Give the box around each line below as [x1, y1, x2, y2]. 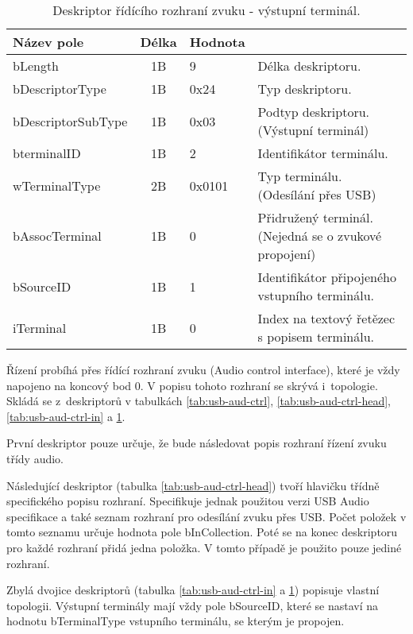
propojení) [257, 245, 316, 263]
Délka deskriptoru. [257, 56, 361, 75]
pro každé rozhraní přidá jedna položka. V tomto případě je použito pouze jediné [6, 539, 402, 555]
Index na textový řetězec [257, 309, 396, 327]
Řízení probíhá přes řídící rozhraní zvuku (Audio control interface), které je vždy [6, 361, 400, 377]
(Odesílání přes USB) [257, 185, 376, 203]
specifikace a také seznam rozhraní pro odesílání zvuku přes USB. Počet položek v [6, 508, 407, 524]
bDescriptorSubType [13, 111, 128, 130]
